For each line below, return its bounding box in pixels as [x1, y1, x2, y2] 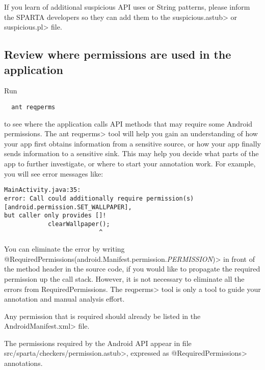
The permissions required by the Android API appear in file [4, 337, 192, 348]
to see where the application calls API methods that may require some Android [4, 118, 253, 129]
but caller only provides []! [4, 212, 107, 219]
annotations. [4, 358, 43, 368]
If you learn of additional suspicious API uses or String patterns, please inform [4, 2, 250, 12]
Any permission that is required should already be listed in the [4, 310, 201, 321]
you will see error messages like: [4, 168, 103, 179]
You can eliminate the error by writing [4, 243, 125, 254]
